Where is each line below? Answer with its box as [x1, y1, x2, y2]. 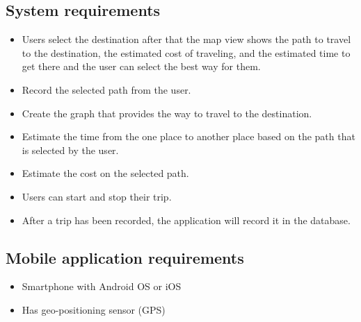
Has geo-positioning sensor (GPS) [22, 302, 166, 316]
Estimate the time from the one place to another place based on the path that [22, 129, 355, 144]
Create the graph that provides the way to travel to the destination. [22, 105, 312, 120]
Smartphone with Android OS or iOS [22, 279, 182, 294]
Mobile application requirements [6, 246, 244, 268]
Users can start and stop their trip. [22, 189, 172, 203]
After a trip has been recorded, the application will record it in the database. [22, 212, 351, 227]
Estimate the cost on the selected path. [22, 166, 189, 180]
